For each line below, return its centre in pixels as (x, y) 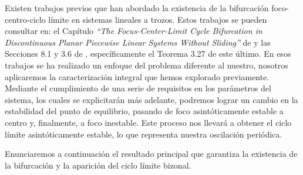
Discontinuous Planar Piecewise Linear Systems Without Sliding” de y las (138, 42)
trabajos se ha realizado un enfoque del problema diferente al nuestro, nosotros (147, 65)
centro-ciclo (25, 19)
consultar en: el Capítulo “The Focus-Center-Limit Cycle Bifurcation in (134, 31)
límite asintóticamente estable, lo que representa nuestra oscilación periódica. (144, 134)
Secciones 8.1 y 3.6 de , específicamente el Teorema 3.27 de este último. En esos (148, 54)
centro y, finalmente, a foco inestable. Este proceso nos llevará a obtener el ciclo (148, 122)
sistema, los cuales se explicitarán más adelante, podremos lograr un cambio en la (151, 99)
